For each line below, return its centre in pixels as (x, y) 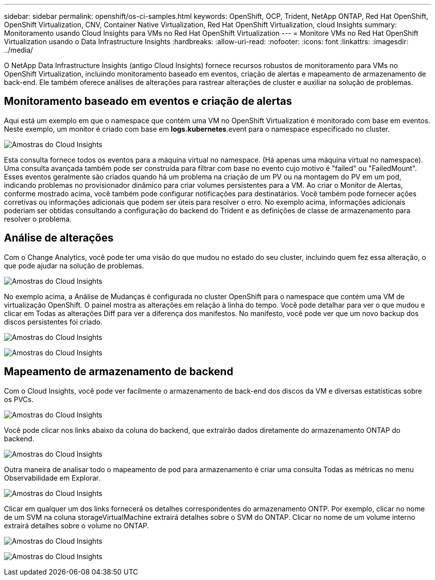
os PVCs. (19, 399)
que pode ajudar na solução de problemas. (74, 265)
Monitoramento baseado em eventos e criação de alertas (148, 101)
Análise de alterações (59, 238)
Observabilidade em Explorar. (52, 478)
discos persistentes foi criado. (53, 322)
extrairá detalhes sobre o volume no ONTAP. (77, 525)
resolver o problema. (38, 219)
